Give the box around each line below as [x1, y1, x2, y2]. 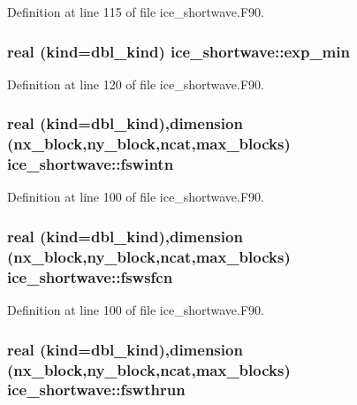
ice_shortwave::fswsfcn [7, 265, 173, 287]
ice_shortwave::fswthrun [7, 378, 186, 401]
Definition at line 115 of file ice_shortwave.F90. [7, 3, 265, 20]
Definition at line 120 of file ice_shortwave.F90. [7, 74, 265, 93]
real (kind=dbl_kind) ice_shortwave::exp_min [7, 40, 350, 62]
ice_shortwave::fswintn [7, 153, 174, 175]
